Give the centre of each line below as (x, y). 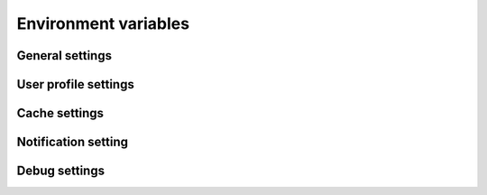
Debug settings (61, 171)
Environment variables (103, 23)
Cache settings (60, 113)
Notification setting (73, 142)
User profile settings (75, 84)
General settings (64, 56)
